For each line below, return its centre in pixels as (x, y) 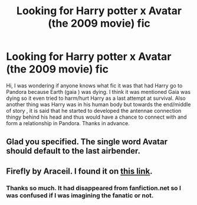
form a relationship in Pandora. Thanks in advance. (68, 123)
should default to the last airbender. (73, 151)
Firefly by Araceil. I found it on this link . (79, 171)
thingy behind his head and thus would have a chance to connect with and (96, 117)
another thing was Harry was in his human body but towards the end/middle (98, 104)
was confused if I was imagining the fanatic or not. (80, 195)
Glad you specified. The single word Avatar (87, 142)
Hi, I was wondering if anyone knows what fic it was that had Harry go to (94, 85)
